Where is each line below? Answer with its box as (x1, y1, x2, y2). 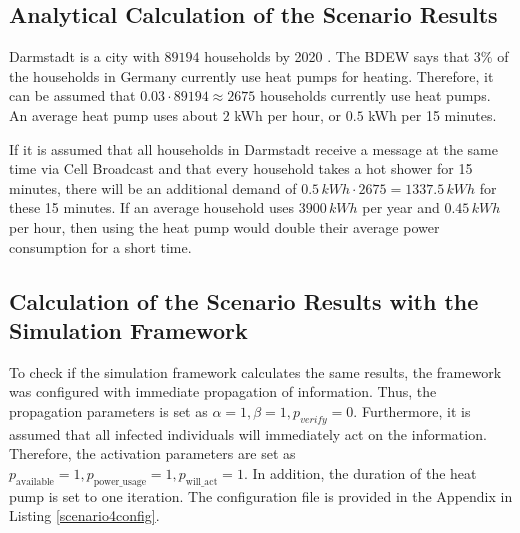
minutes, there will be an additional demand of (9, 177, 297, 198)
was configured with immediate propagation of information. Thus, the (9, 381, 437, 402)
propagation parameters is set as (9, 400, 208, 421)
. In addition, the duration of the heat (243, 462, 477, 483)
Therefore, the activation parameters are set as (9, 443, 296, 464)
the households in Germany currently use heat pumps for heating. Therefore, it (9, 65, 494, 86)
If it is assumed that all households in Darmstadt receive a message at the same (9, 138, 498, 159)
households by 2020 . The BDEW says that (204, 46, 470, 67)
